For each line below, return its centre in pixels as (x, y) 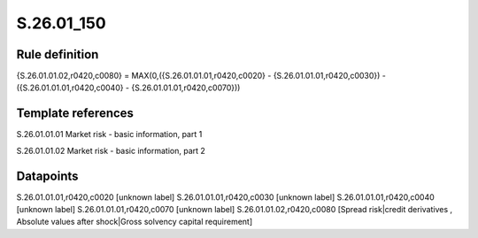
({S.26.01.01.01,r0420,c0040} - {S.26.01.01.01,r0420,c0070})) (128, 88)
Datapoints (47, 176)
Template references (75, 114)
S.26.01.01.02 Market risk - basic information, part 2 (111, 150)
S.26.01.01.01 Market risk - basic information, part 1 (109, 134)
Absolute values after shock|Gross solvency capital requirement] (135, 222)
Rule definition (58, 54)
